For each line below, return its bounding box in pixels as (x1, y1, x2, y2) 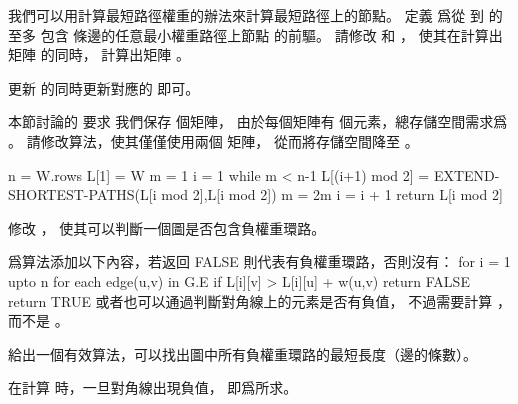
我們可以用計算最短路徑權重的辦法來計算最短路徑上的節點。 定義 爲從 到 (8, 5, 484, 25)
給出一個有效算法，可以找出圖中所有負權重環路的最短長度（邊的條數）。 (8, 343, 477, 364)
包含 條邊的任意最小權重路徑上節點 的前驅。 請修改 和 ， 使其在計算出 (40, 24, 503, 45)
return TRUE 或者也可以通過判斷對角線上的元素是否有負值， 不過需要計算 (8, 290, 493, 311)
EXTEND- (433, 164, 500, 185)
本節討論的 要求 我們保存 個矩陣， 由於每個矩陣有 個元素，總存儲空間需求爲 (8, 111, 508, 132)
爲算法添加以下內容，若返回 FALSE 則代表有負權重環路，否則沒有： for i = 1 (8, 251, 511, 272)
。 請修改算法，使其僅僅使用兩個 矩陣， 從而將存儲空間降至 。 (8, 130, 419, 151)
